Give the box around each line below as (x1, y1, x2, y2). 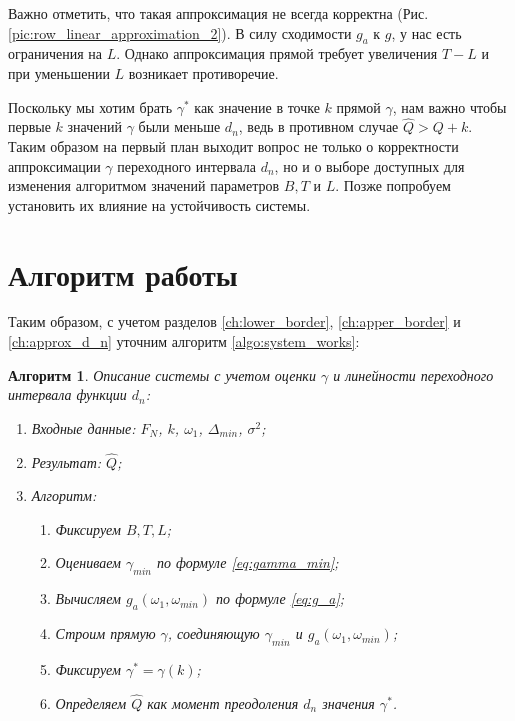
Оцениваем (55, 552, 121, 573)
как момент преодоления (147, 692, 299, 713)
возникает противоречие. (128, 62, 279, 83)
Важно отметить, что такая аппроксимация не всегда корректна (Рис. (8, 3, 429, 23)
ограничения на (8, 43, 102, 64)
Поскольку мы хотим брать (8, 96, 173, 117)
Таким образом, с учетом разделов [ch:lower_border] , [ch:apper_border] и (8, 311, 461, 332)
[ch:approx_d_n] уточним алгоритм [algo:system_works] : (8, 331, 360, 352)
